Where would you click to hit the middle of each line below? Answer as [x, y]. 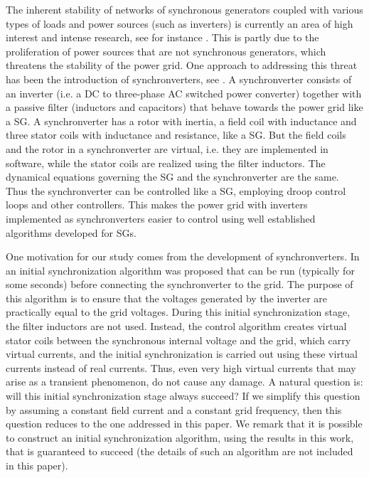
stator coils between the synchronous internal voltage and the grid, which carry [178, 340]
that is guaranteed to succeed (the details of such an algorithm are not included [180, 451]
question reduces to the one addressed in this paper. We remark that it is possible [184, 424]
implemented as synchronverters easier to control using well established [161, 218]
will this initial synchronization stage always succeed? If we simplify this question [183, 396]
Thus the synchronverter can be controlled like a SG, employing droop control [176, 190]
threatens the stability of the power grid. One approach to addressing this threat [182, 65]
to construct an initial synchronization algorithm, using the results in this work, [180, 437]
